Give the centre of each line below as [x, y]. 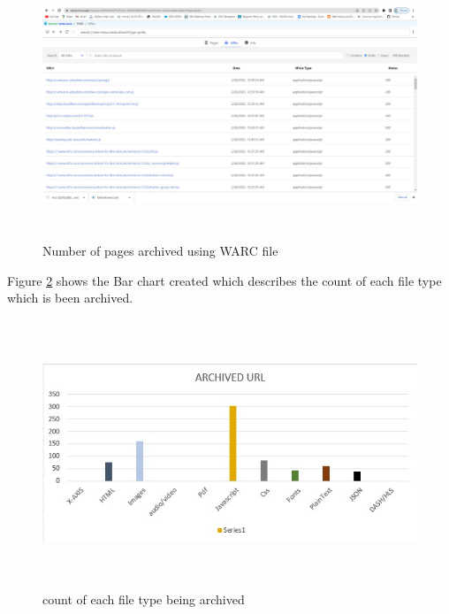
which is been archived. [70, 298]
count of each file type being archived [144, 599]
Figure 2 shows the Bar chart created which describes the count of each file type [224, 280]
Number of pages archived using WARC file [160, 250]
